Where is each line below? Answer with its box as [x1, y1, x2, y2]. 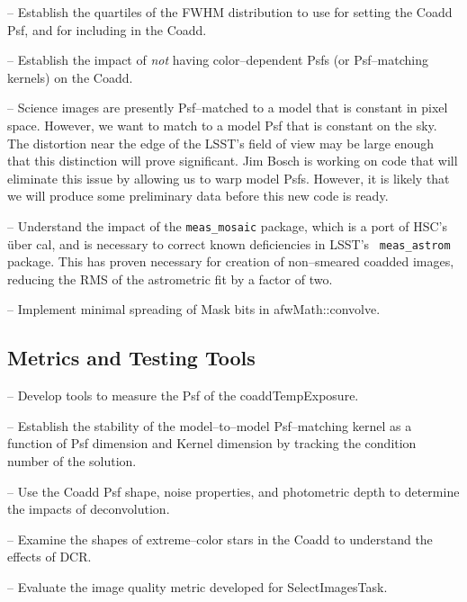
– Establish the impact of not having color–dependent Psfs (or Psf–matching [7, 50, 428, 69]
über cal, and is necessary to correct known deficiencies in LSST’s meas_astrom [7, 234, 451, 253]
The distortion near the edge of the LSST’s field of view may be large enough [7, 133, 435, 152]
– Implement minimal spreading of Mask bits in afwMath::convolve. [7, 300, 381, 319]
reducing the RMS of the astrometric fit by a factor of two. [7, 269, 333, 288]
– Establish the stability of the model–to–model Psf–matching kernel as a [7, 416, 412, 435]
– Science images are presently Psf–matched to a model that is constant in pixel [7, 98, 448, 117]
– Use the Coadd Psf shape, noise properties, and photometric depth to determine [7, 481, 460, 500]
